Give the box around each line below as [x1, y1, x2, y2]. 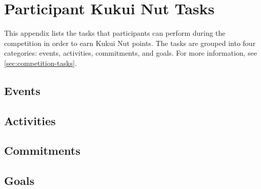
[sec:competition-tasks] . [4, 57, 77, 68]
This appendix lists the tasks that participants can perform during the [4, 28, 226, 38]
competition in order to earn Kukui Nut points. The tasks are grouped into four [4, 37, 256, 48]
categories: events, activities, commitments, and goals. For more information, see [4, 48, 257, 58]
